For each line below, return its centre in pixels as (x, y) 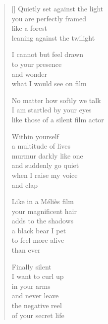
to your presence (37, 64)
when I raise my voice (45, 175)
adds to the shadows (43, 221)
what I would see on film (49, 83)
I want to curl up (38, 276)
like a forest (29, 28)
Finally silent (31, 266)
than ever (26, 250)
